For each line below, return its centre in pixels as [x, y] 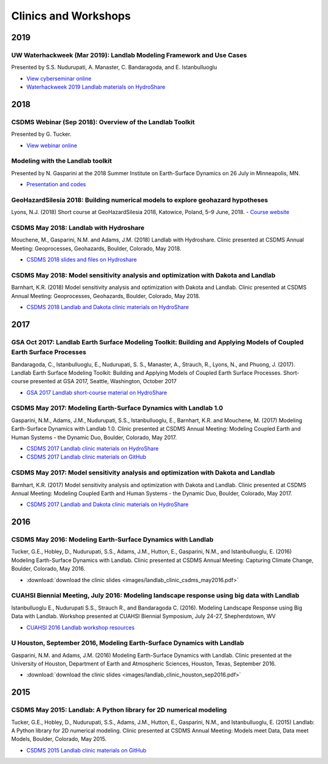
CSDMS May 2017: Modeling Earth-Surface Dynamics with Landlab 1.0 [117, 408]
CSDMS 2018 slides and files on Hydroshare [82, 260]
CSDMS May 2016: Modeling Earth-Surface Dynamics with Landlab [112, 540]
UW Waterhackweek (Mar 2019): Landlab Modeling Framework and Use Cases [129, 55]
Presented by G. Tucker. [41, 134]
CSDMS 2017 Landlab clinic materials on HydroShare [93, 448]
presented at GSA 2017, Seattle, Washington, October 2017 [103, 381]
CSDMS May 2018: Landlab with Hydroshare [78, 228]
